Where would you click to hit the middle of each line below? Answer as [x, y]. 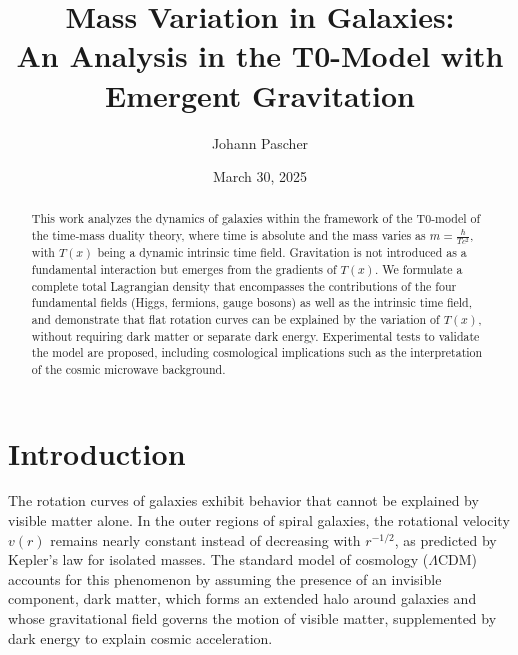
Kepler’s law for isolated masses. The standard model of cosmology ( [218, 559]
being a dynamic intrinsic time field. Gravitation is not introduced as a [282, 252]
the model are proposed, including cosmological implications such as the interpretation [257, 352]
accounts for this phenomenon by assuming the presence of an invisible [225, 578]
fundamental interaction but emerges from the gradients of [184, 268]
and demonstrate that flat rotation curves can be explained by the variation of [235, 318]
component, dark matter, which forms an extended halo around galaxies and [242, 598]
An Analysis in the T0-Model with [260, 55]
